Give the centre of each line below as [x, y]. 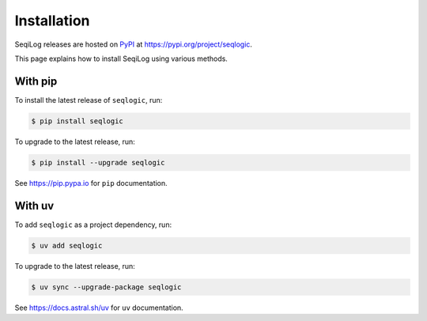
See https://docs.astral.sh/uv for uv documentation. [99, 308]
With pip [36, 81]
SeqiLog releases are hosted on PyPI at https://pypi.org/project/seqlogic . [134, 44]
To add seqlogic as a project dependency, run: [93, 225]
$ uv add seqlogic [67, 245]
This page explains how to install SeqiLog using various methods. [121, 59]
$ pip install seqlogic [77, 121]
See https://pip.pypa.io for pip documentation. [91, 183]
